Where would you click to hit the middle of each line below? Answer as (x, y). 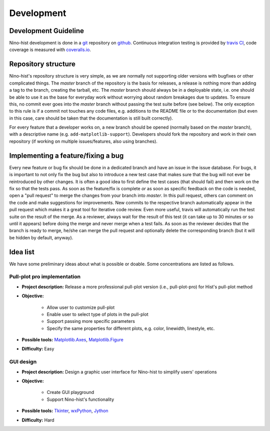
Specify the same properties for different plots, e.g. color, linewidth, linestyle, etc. (131, 328)
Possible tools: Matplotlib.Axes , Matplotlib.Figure (72, 340)
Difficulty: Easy (38, 349)
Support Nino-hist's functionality (80, 399)
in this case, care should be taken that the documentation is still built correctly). (91, 118)
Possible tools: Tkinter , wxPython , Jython (65, 411)
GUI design (23, 362)
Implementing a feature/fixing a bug (66, 155)
